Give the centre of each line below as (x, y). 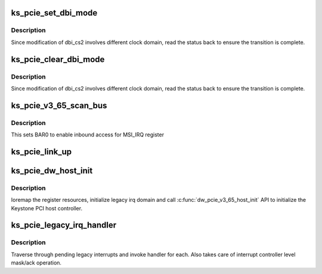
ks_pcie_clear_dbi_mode (58, 59)
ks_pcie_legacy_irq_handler (64, 225)
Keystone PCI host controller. (47, 208)
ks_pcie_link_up (41, 152)
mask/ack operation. (36, 263)
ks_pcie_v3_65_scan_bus (59, 105)
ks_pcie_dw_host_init (52, 171)
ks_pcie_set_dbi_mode (54, 13)
